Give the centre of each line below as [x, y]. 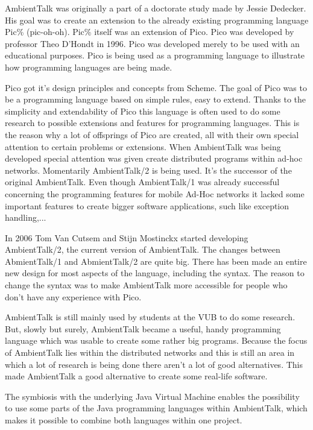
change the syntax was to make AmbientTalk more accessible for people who [146, 285]
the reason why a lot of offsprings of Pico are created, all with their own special [152, 134]
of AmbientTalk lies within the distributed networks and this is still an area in [150, 353]
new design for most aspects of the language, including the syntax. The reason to [155, 273]
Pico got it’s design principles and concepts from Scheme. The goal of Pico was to [156, 87]
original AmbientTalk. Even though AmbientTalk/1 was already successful [142, 182]
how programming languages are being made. [89, 67]
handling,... [26, 217]
